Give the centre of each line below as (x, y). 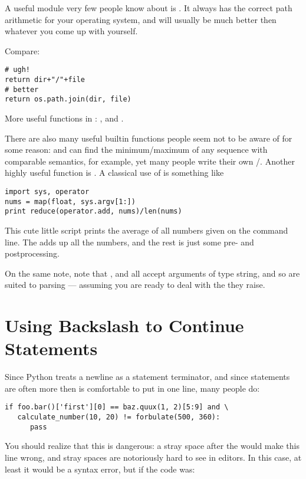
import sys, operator (47, 191)
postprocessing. (32, 253)
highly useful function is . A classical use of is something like (114, 173)
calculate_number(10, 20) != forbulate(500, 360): (119, 417)
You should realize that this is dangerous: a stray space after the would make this (152, 446)
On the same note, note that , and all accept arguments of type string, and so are (152, 273)
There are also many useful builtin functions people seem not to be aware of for (149, 138)
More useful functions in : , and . (64, 118)
